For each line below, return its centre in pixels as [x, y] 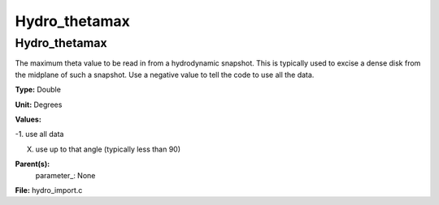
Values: [28, 119]
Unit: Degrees [39, 105]
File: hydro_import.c [49, 190]
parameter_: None [65, 175]
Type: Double [38, 90]
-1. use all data [39, 135]
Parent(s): [33, 164]
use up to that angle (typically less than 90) [108, 149]
